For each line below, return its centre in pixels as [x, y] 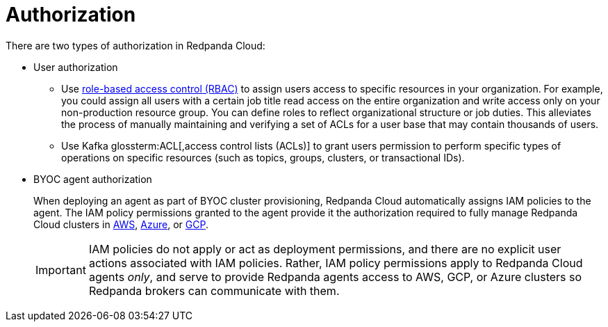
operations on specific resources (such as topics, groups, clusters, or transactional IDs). [263, 157]
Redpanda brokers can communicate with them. [214, 290]
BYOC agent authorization [93, 179]
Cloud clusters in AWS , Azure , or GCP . [121, 224]
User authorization [76, 67]
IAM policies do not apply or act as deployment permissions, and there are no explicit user [325, 249]
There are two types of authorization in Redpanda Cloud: [135, 45]
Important [61, 270]
